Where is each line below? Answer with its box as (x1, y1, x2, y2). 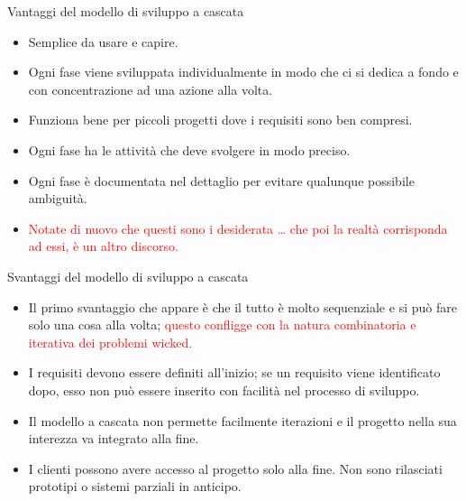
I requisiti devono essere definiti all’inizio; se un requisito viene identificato (28, 363, 441, 382)
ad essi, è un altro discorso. (28, 237, 178, 255)
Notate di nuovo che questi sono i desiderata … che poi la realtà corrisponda (28, 218, 448, 237)
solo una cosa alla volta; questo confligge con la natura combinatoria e (28, 315, 416, 334)
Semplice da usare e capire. (28, 32, 178, 51)
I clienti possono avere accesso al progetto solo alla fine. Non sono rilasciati (28, 459, 443, 478)
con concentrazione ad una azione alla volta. (28, 79, 273, 98)
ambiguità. (28, 189, 87, 208)
